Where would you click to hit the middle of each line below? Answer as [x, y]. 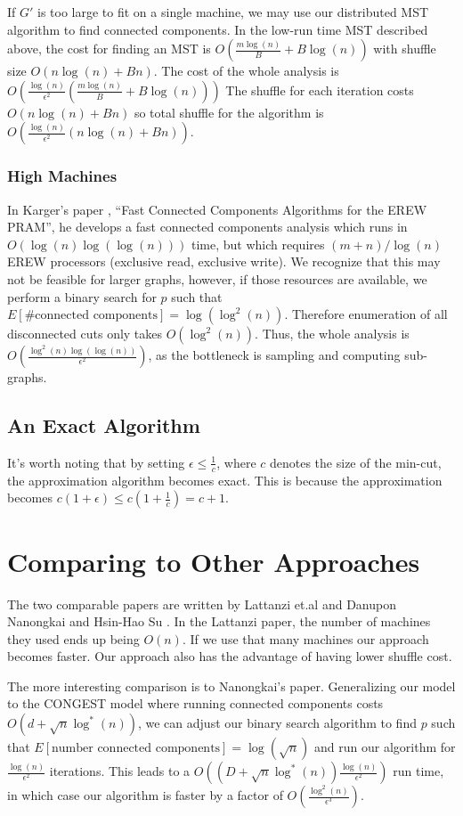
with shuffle [405, 49]
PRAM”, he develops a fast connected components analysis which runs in [207, 227]
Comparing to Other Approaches [214, 561]
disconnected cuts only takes [85, 334]
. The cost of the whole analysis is [246, 71]
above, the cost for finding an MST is [109, 49]
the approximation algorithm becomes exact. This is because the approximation [225, 480]
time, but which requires [258, 244]
